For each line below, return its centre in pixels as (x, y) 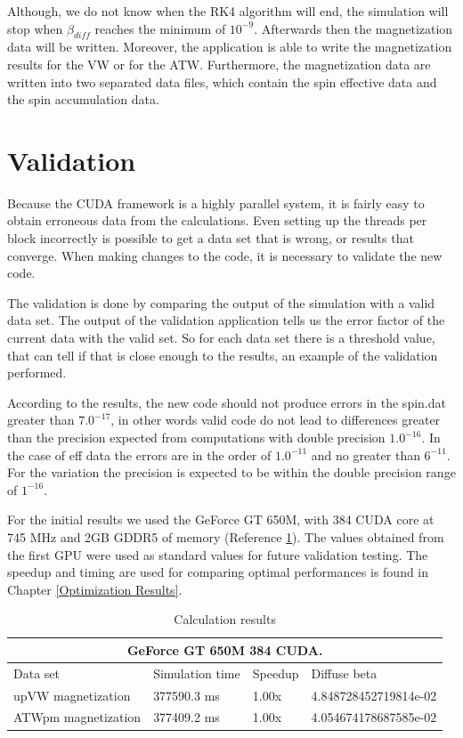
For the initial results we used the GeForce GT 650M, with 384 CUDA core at (221, 519)
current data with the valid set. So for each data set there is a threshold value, (221, 338)
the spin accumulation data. (83, 99)
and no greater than (366, 454)
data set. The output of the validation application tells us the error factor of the (226, 320)
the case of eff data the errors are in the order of (139, 454)
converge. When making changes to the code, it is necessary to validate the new (225, 255)
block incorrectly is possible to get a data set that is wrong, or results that (211, 238)
